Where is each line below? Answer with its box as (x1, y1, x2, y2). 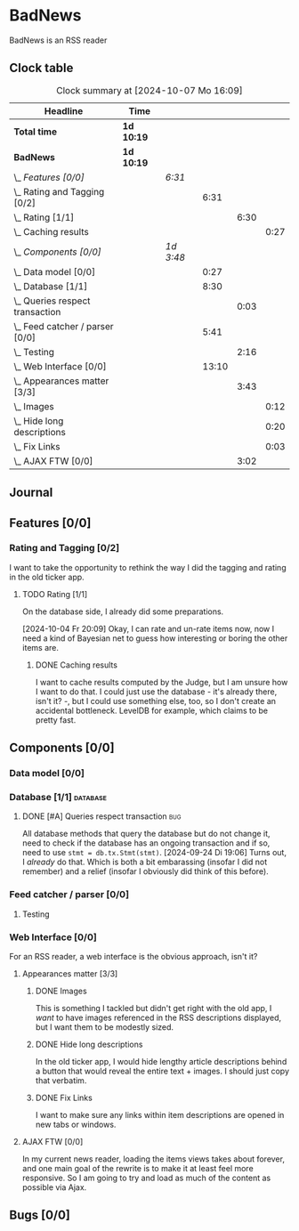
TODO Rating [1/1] (21, 588, 88, 599)
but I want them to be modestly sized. (35, 1022, 174, 1033)
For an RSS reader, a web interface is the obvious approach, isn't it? (9, 952, 258, 962)
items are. (21, 642, 60, 652)
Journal (9, 485, 53, 500)
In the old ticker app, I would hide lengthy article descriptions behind (35, 1057, 287, 1067)
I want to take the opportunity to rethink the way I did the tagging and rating (9, 562, 287, 572)
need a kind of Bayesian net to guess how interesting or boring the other (21, 633, 288, 644)
